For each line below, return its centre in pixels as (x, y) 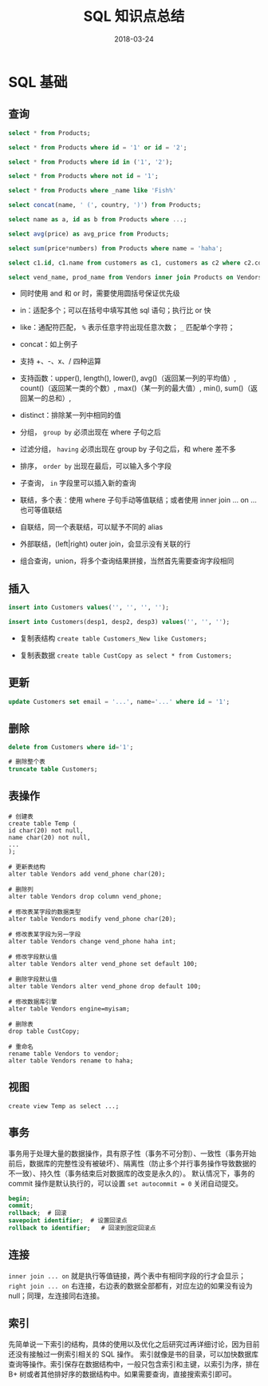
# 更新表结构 (27, 867)
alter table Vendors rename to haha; (71, 1060)
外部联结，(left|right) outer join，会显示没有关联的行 (105, 544)
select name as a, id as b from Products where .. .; (98, 220)
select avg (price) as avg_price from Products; (89, 234)
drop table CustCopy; (44, 1031)
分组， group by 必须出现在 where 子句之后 (90, 432)
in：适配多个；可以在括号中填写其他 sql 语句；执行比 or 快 (115, 310)
